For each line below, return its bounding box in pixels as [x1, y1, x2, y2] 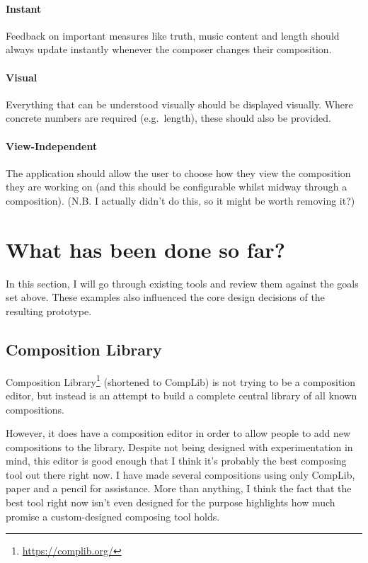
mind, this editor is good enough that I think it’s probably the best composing [6, 453, 347, 468]
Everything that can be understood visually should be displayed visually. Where [6, 96, 353, 111]
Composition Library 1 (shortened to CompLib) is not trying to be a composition [6, 372, 356, 389]
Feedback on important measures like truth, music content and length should [6, 28, 340, 42]
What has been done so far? [6, 234, 285, 263]
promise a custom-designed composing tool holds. [6, 508, 220, 523]
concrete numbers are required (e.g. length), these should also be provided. [6, 110, 331, 125]
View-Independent [6, 138, 98, 153]
